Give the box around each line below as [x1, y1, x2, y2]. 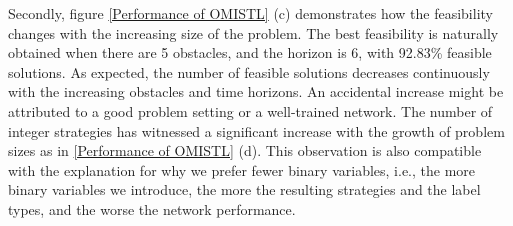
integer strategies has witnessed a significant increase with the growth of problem [8, 120, 505, 141]
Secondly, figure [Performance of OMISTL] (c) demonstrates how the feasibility [8, 3, 493, 23]
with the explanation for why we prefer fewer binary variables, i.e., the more [8, 159, 476, 180]
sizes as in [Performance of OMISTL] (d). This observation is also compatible [8, 140, 482, 161]
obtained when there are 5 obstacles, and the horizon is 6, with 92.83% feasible [8, 42, 492, 63]
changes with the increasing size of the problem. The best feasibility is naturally [8, 22, 499, 43]
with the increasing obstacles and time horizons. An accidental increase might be [8, 81, 504, 102]
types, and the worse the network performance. [8, 198, 296, 219]
